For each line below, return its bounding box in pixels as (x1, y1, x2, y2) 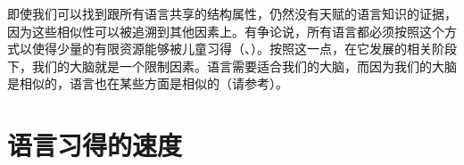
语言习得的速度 (7, 127, 183, 163)
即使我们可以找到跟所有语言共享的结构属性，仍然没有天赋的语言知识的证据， (7, 4, 457, 22)
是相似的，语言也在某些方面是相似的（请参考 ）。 (7, 74, 288, 93)
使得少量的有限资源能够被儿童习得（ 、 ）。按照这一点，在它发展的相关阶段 (31, 39, 457, 58)
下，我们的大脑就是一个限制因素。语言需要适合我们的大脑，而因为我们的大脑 (7, 56, 457, 75)
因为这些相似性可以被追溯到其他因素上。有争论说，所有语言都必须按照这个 (7, 21, 444, 40)
